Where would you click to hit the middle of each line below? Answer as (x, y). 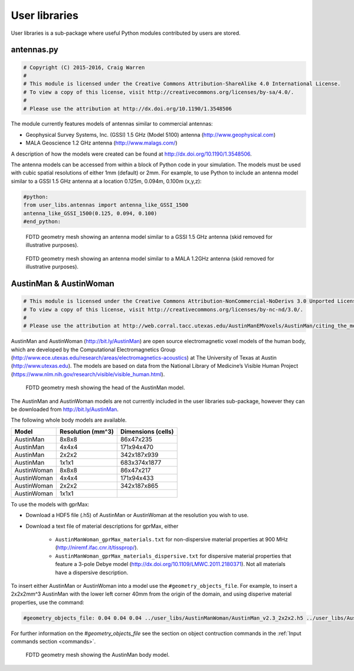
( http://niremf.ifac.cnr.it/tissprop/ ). (97, 548)
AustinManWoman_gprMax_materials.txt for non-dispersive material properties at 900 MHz (172, 539)
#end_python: (42, 221)
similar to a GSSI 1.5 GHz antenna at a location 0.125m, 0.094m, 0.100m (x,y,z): (106, 181)
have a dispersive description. (92, 573)
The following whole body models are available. (69, 420)
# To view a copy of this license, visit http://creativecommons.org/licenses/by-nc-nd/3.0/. (163, 309)
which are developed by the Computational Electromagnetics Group (93, 349)
